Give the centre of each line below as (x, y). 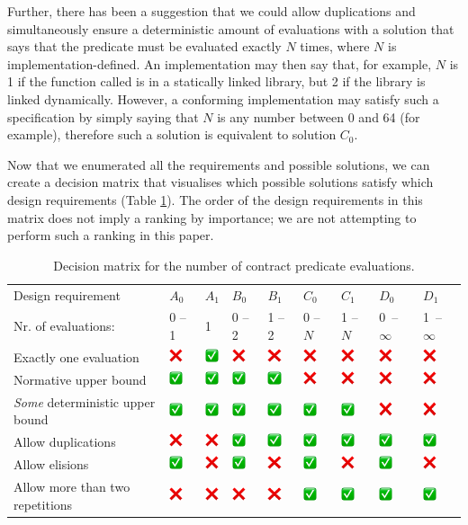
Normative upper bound (80, 379)
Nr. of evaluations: (64, 326)
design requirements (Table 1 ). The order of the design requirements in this (215, 199)
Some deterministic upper (85, 401)
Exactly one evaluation (76, 356)
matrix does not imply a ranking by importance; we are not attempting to (212, 217)
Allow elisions (51, 464)
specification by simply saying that (103, 116)
